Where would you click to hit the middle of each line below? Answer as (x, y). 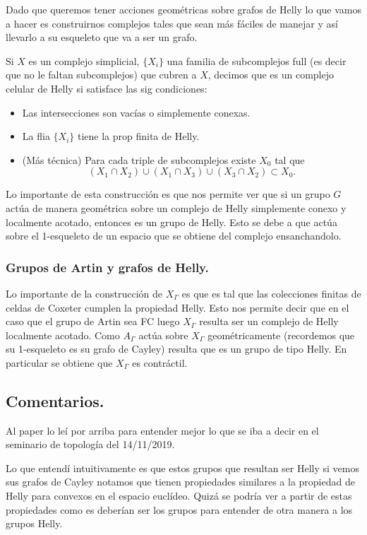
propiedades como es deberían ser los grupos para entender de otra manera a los (179, 509)
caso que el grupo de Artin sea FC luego (93, 321)
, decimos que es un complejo (271, 75)
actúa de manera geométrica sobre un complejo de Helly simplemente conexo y (176, 207)
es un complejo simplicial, (84, 60)
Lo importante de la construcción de (84, 293)
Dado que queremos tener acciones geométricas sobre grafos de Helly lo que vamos (183, 9)
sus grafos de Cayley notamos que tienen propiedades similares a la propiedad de (180, 482)
